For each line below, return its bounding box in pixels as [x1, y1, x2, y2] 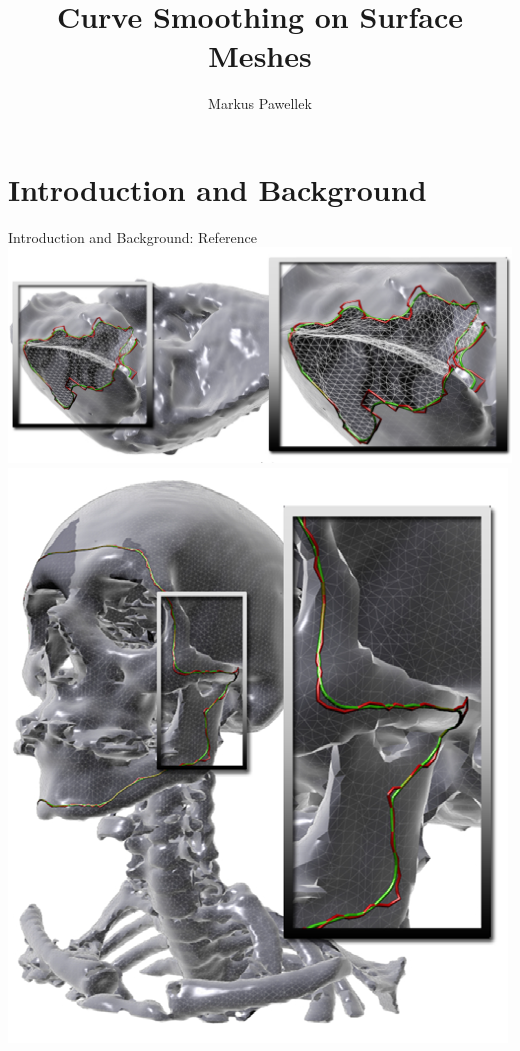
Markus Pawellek [208, 93, 312, 114]
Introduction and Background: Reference [8, 226, 258, 247]
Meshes [208, 35, 312, 76]
